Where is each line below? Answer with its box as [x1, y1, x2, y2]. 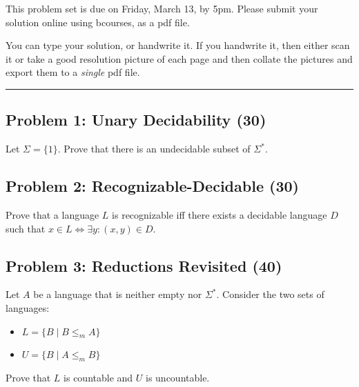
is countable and [64, 370, 133, 385]
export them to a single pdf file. [6, 65, 140, 79]
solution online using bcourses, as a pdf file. [6, 14, 190, 29]
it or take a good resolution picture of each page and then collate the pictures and [6, 51, 353, 66]
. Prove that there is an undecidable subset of [57, 141, 251, 156]
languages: [6, 300, 50, 315]
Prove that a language [6, 207, 99, 221]
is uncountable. [145, 370, 210, 385]
